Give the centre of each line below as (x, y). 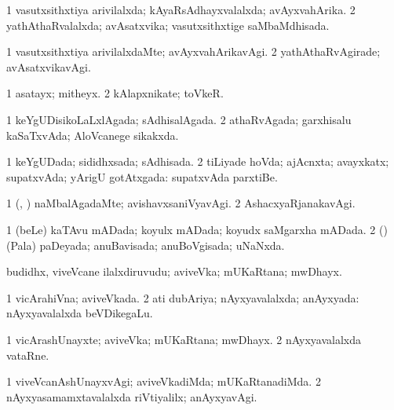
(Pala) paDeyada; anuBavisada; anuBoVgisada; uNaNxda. (146, 245)
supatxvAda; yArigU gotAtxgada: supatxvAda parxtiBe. (142, 176)
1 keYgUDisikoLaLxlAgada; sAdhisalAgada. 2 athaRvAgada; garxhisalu (179, 119)
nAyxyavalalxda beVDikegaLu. (80, 313)
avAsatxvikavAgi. (49, 66)
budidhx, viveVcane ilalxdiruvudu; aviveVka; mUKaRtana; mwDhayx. (174, 271)
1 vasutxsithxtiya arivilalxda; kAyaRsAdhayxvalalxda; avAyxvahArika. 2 (181, 9)
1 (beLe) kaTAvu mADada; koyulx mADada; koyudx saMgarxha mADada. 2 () (197, 229)
